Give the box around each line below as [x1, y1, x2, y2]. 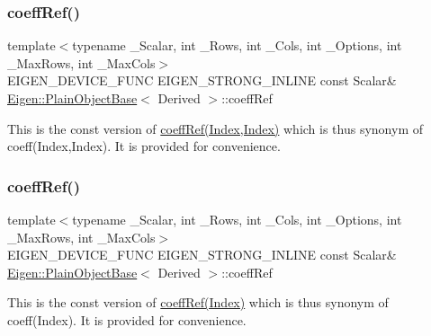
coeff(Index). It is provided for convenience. [7, 310, 247, 329]
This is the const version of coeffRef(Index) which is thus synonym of [7, 293, 389, 312]
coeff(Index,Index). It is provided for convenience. [7, 137, 281, 155]
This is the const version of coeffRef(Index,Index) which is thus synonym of [7, 119, 423, 137]
